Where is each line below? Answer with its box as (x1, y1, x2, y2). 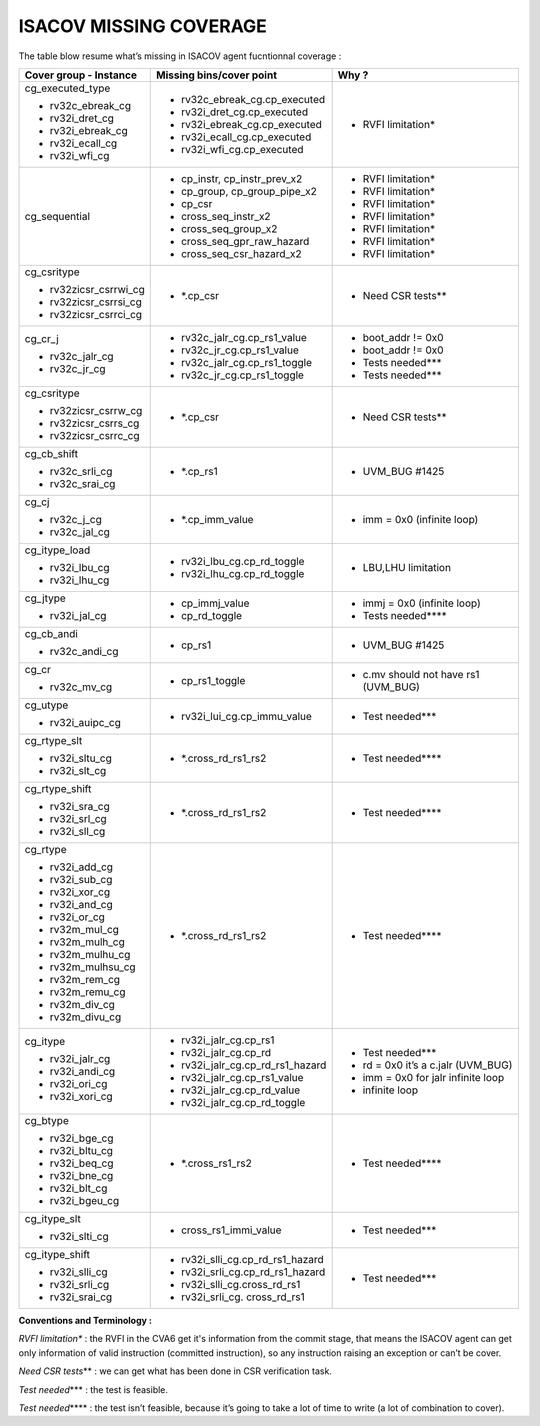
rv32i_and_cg (49, 897, 114, 911)
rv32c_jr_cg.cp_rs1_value (180, 343, 299, 357)
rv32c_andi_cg (49, 644, 119, 658)
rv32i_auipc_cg (49, 715, 122, 729)
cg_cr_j (24, 331, 59, 345)
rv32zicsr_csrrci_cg (49, 307, 143, 321)
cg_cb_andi (24, 626, 79, 640)
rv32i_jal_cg (49, 608, 107, 622)
